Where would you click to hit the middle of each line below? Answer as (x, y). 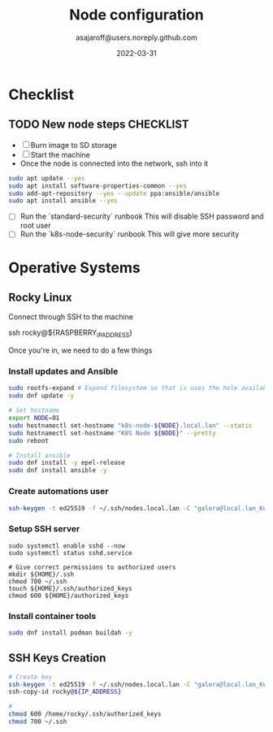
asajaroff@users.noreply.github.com (136, 37)
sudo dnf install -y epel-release (67, 463)
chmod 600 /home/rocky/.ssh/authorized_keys (85, 714)
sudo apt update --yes (47, 178)
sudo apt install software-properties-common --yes (97, 186)
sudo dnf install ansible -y (58, 470)
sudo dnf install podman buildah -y (70, 632)
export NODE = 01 (34, 418)
